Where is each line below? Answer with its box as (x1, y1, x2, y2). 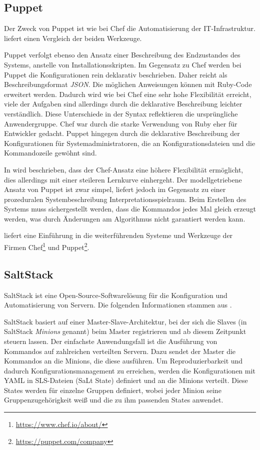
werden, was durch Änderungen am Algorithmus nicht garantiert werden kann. (4, 213, 245, 223)
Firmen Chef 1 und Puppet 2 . (4, 240, 89, 252)
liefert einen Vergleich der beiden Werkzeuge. (4, 32, 142, 43)
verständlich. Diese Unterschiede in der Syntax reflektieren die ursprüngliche (4, 108, 238, 118)
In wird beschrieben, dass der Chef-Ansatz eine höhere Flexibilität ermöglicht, (4, 164, 243, 174)
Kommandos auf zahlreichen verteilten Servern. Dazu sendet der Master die (4, 345, 236, 356)
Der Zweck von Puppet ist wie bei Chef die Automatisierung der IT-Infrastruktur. (4, 23, 255, 33)
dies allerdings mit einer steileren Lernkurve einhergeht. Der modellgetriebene (4, 174, 242, 184)
